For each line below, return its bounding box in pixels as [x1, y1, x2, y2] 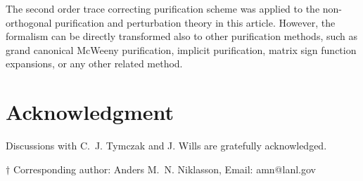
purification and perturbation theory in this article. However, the [55, 15, 336, 29]
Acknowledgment [6, 98, 174, 126]
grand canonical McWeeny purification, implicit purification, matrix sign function [6, 42, 357, 57]
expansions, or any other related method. [6, 56, 183, 71]
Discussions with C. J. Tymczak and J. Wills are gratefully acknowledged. [6, 138, 327, 153]
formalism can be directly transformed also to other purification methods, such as [6, 29, 358, 43]
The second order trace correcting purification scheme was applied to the [6, 1, 320, 15]
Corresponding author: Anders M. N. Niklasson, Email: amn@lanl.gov [13, 161, 316, 176]
